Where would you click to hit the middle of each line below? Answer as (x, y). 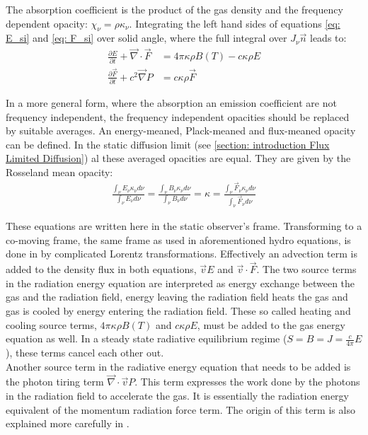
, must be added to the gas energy (271, 324)
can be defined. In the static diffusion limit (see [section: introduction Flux (168, 144)
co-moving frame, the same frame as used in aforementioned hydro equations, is (178, 239)
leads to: (328, 38)
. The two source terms (306, 269)
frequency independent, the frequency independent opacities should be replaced (178, 116)
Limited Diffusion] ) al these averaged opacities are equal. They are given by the (178, 158)
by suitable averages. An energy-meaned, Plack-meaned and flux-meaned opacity (181, 130)
